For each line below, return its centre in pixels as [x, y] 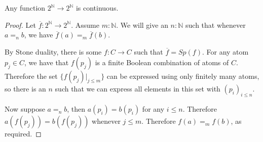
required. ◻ [23, 134]
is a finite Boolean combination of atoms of [162, 62]
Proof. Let [20, 25]
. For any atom [225, 51]
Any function [25, 8]
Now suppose [25, 109]
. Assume [85, 25]
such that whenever [216, 25]
